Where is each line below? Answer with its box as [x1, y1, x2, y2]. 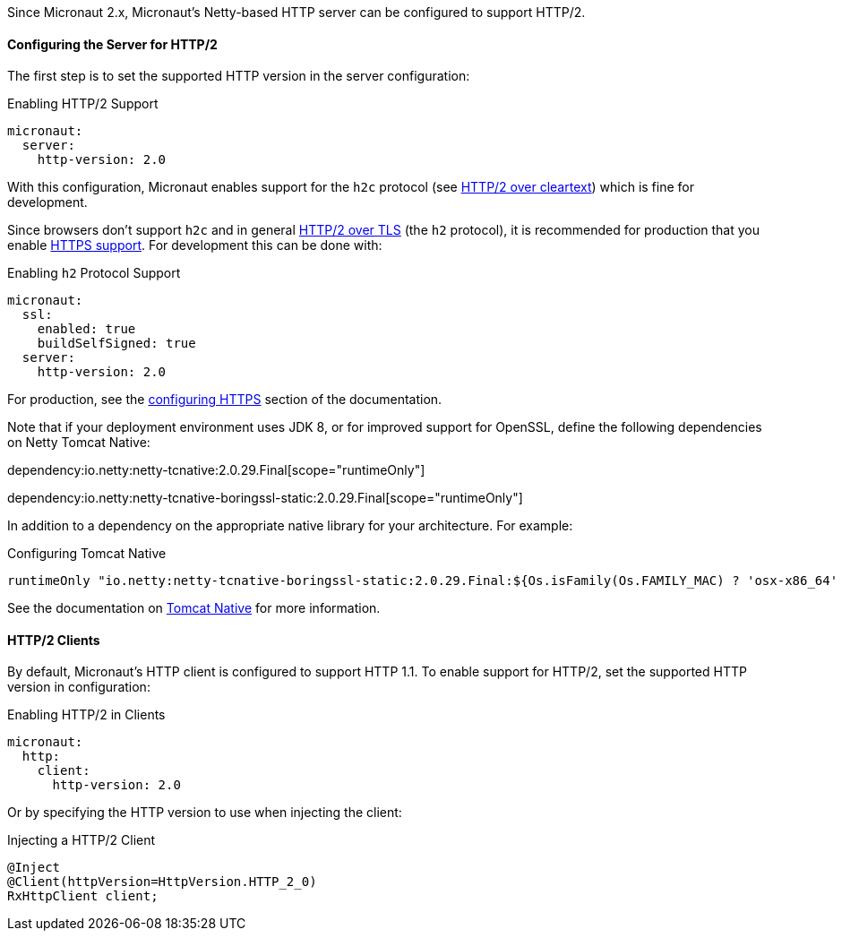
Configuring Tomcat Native [7, 546, 167, 562]
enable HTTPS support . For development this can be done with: [7, 237, 382, 254]
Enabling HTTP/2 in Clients [7, 707, 166, 723]
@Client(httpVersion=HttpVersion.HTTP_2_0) [7, 874, 317, 890]
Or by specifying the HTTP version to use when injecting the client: [7, 805, 402, 821]
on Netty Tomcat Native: [7, 435, 150, 451]
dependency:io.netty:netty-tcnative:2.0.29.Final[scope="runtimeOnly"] [7, 462, 425, 478]
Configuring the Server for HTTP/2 [7, 36, 218, 52]
